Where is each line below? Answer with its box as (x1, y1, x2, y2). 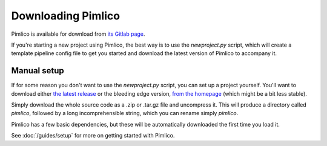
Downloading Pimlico (11, 9, 121, 22)
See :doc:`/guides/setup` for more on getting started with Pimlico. (11, 132, 175, 139)
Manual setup (11, 65, 65, 76)
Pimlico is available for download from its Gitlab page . (11, 30, 145, 38)
